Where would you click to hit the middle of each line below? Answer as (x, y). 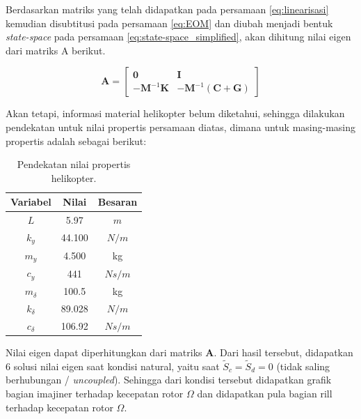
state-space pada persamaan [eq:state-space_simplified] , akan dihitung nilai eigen (178, 37)
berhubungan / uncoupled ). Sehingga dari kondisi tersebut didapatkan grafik (169, 380)
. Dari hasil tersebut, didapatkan (283, 352)
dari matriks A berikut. (56, 50)
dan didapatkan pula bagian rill (265, 393)
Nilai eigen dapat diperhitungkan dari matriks (104, 352)
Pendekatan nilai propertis (74, 164)
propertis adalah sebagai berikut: (76, 140)
